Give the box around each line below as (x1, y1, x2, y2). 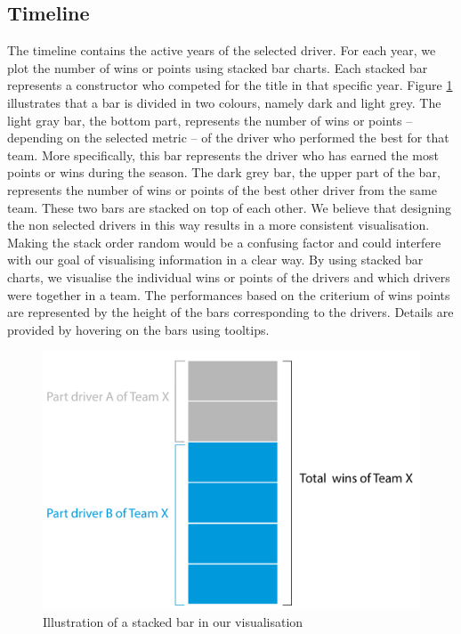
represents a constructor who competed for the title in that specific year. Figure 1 (7, 76, 453, 94)
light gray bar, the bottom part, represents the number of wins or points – (7, 110, 413, 129)
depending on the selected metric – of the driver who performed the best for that (7, 128, 449, 147)
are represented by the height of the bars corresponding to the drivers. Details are (7, 303, 454, 321)
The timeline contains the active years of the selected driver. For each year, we (7, 41, 436, 60)
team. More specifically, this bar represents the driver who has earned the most (7, 145, 439, 164)
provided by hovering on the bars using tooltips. (7, 320, 270, 338)
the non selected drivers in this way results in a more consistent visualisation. (7, 215, 430, 234)
